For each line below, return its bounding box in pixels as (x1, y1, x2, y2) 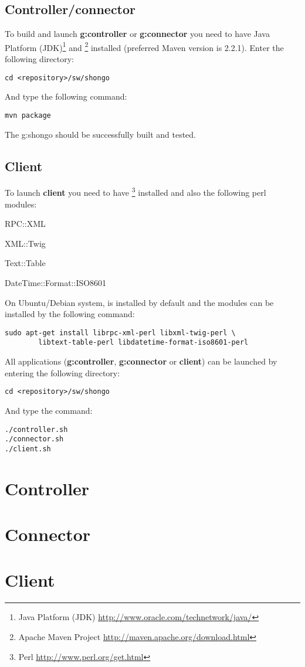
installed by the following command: (5, 308, 135, 320)
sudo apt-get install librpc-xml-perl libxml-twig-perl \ (5, 328, 236, 337)
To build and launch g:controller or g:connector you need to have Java (5, 28, 270, 40)
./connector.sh (5, 435, 64, 444)
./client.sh (5, 444, 51, 453)
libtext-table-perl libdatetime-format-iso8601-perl (38, 338, 249, 347)
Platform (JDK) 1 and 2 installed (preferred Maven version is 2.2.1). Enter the (5, 39, 284, 53)
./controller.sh (5, 425, 68, 434)
